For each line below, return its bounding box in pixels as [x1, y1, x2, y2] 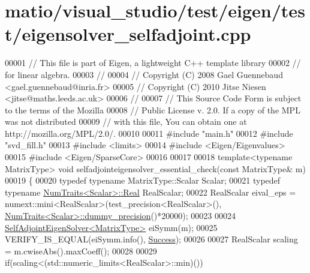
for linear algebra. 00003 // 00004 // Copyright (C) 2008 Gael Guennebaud [5, 68, 283, 80]
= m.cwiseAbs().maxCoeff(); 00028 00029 [5, 244, 157, 257]
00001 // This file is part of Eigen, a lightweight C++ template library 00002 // [5, 56, 301, 69]
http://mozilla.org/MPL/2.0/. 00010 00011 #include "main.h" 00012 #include [5, 127, 293, 139]
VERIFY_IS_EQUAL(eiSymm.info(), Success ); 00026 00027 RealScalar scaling [5, 233, 298, 245]
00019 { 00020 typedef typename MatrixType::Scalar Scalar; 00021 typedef [5, 174, 281, 187]
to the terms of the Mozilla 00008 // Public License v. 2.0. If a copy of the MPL [5, 103, 300, 116]
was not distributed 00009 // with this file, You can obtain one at [5, 115, 247, 128]
